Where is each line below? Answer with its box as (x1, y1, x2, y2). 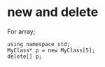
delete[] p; (7, 53, 42, 60)
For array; (7, 27, 36, 36)
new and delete (7, 4, 99, 20)
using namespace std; (7, 40, 71, 47)
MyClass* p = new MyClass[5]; (7, 47, 96, 54)
